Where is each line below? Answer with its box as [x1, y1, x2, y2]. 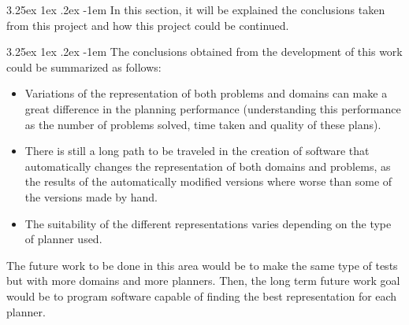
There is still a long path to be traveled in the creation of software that [24, 142, 370, 159]
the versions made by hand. [24, 188, 158, 205]
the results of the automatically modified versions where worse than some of [24, 173, 392, 190]
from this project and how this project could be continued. [6, 17, 289, 33]
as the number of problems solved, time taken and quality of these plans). [24, 116, 381, 132]
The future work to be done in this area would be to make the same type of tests [6, 257, 398, 273]
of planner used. [24, 231, 102, 247]
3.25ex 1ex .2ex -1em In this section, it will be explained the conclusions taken [6, 2, 385, 17]
